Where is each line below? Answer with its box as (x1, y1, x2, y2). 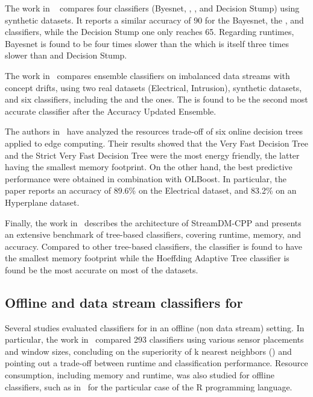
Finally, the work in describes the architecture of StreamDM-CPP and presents (5, 216, 302, 229)
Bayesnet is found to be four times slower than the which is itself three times (5, 37, 289, 49)
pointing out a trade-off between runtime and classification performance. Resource (5, 357, 308, 369)
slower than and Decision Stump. (5, 49, 127, 62)
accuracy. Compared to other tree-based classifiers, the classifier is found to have (5, 240, 303, 252)
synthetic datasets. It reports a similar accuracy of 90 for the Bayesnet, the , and (5, 13, 304, 26)
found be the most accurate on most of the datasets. (5, 263, 198, 276)
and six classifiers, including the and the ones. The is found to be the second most (5, 93, 308, 106)
